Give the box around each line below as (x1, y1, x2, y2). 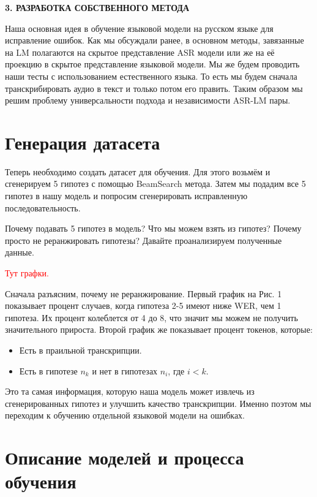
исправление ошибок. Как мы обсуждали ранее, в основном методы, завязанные (5, 34, 304, 47)
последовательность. (5, 201, 81, 214)
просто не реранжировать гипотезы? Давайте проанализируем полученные (5, 233, 282, 246)
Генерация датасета (5, 129, 160, 154)
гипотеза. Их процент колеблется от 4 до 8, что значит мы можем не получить (5, 311, 298, 324)
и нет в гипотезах (92, 364, 158, 377)
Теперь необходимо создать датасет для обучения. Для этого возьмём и (5, 165, 270, 178)
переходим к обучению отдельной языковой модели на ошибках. (5, 409, 245, 422)
